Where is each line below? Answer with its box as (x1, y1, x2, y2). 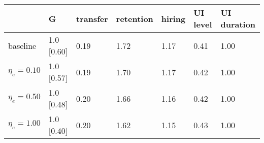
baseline (8, 39, 37, 51)
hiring (161, 12, 186, 24)
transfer (76, 12, 108, 24)
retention (116, 12, 153, 24)
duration (220, 18, 256, 30)
